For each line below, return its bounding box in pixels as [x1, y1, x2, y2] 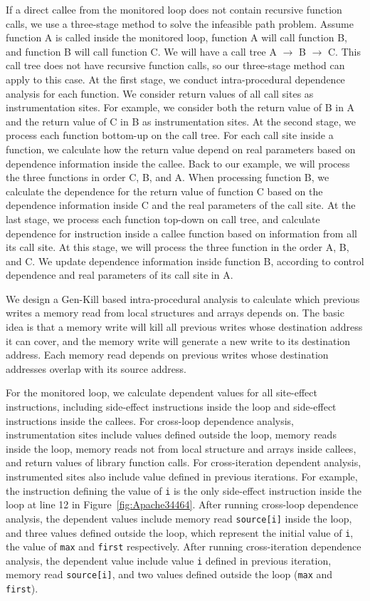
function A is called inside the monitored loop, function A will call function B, [6, 30, 347, 45]
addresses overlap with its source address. [6, 361, 186, 376]
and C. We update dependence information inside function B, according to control [6, 253, 364, 268]
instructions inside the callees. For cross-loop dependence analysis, [6, 413, 294, 428]
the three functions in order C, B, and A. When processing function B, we [6, 170, 329, 185]
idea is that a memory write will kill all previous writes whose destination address [6, 319, 363, 334]
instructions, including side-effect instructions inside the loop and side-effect [6, 399, 337, 414]
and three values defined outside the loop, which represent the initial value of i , [6, 525, 354, 540]
